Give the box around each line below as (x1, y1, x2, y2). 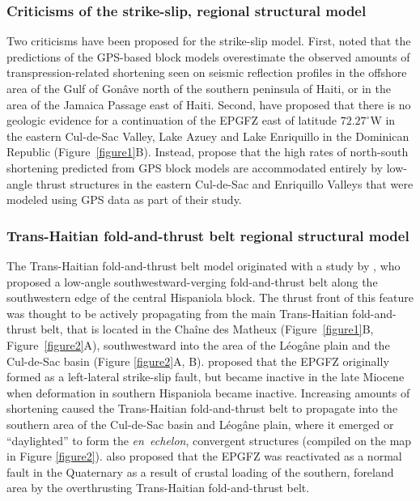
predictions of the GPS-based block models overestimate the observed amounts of (6, 48, 410, 65)
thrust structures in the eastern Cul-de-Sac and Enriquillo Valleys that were (36, 175, 414, 192)
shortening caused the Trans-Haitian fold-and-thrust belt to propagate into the (6, 400, 398, 417)
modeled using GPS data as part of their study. (6, 191, 242, 208)
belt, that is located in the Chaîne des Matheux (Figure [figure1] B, (40, 321, 374, 338)
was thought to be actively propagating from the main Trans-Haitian (6, 304, 349, 321)
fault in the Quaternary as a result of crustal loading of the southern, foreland (6, 463, 394, 480)
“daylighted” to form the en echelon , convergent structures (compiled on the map (6, 431, 412, 448)
